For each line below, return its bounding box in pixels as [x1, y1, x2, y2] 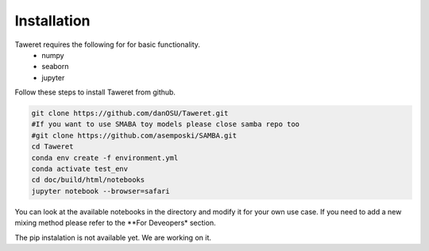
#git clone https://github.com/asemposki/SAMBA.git [31, 131, 238, 140]
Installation [14, 12, 91, 29]
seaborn [41, 62, 69, 71]
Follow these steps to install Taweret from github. [14, 87, 176, 97]
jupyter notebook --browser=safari [31, 187, 170, 195]
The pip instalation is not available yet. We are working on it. [14, 233, 212, 242]
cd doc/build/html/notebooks [31, 176, 145, 184]
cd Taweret [31, 142, 74, 151]
